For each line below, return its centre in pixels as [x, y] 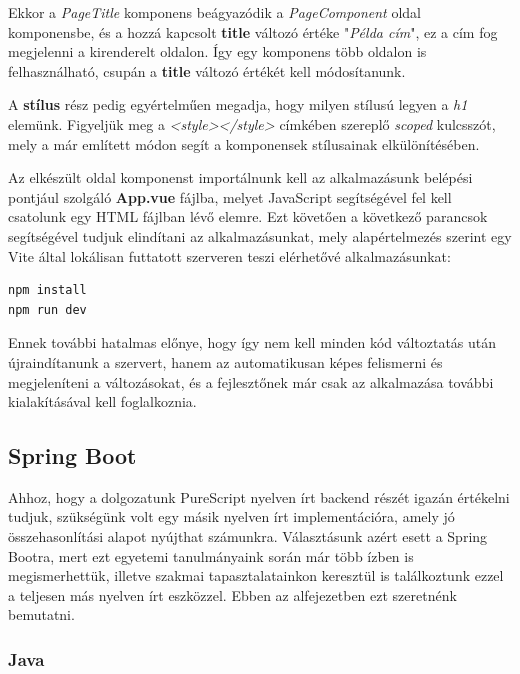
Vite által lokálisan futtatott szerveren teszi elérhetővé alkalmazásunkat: [229, 255]
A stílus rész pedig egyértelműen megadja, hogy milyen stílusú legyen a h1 [238, 104]
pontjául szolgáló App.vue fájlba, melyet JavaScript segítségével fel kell [230, 196]
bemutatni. [41, 614]
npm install [47, 290]
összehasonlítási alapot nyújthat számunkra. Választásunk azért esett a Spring [248, 536]
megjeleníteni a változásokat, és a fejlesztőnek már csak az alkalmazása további [251, 381]
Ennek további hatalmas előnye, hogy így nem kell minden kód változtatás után [252, 342]
